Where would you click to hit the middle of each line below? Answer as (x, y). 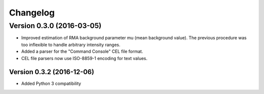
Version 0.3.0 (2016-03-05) (55, 26)
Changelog (32, 13)
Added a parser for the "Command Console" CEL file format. (82, 51)
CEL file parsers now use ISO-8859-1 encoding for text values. (84, 58)
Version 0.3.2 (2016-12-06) (52, 72)
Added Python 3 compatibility (51, 84)
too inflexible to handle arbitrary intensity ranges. (71, 45)
